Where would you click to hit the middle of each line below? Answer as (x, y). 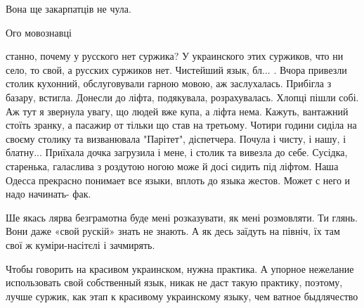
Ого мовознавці (39, 32)
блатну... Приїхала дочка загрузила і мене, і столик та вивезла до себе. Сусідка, (177, 152)
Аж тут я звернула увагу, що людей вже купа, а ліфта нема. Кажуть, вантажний (177, 111)
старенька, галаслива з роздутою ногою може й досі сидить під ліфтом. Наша (172, 166)
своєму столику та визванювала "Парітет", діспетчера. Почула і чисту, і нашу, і (176, 138)
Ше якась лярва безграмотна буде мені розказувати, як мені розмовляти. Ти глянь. (182, 217)
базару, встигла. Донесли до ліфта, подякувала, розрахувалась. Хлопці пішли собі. (182, 97)
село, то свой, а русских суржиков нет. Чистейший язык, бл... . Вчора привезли (176, 69)
